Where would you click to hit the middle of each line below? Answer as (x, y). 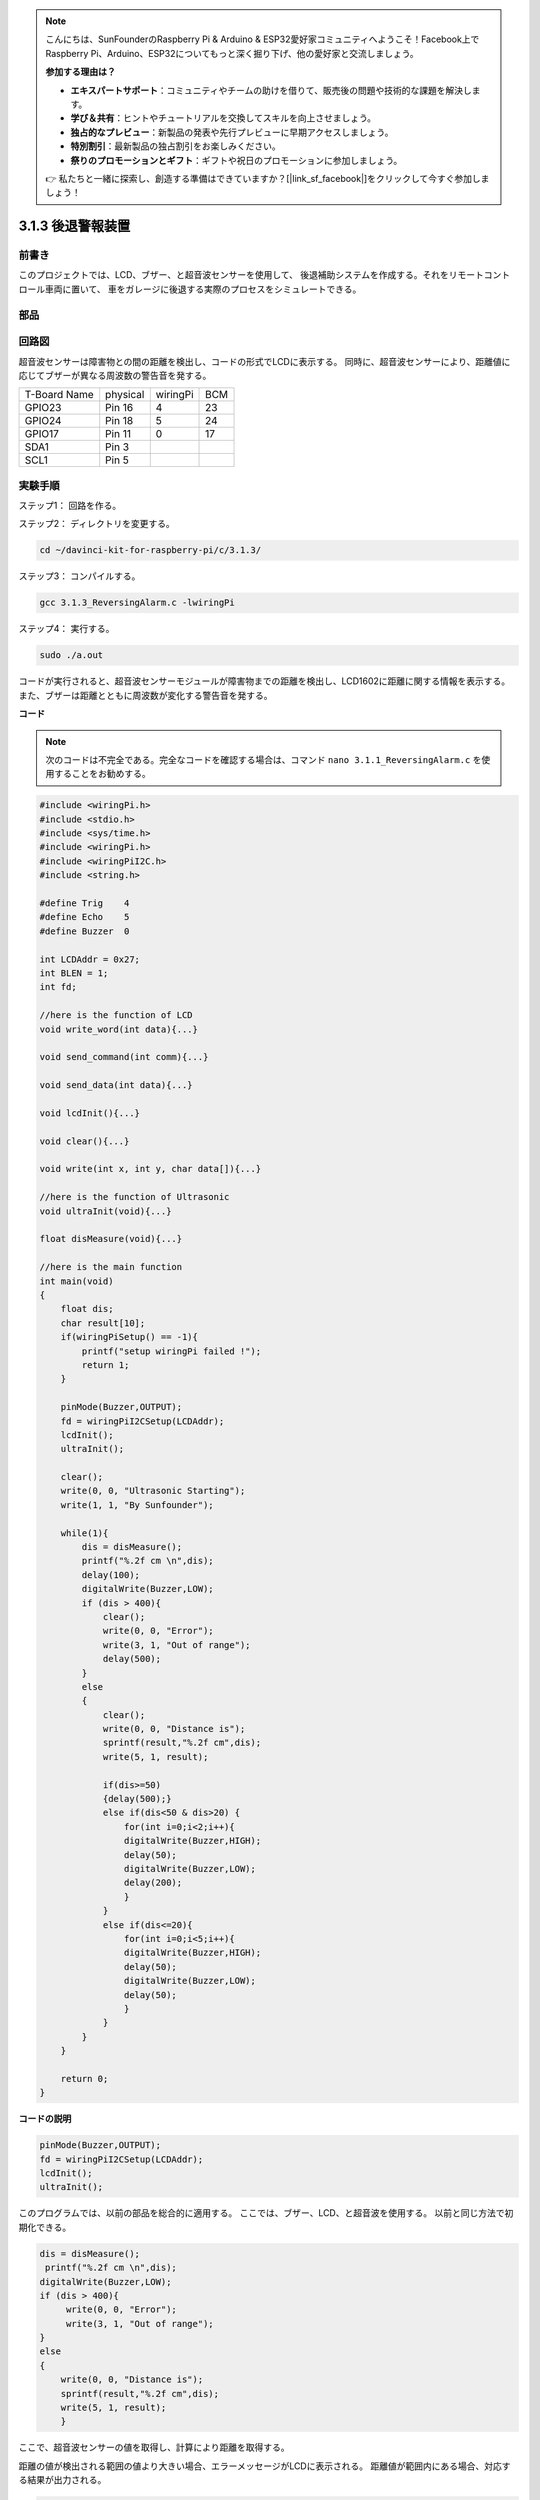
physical (125, 395)
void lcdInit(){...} (89, 1113)
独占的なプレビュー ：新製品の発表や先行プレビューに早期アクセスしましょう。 (232, 132)
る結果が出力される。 (62, 2480)
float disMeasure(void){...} (111, 1239)
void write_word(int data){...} (119, 1029)
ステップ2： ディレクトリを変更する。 (96, 524)
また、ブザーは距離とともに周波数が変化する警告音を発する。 (145, 695)
